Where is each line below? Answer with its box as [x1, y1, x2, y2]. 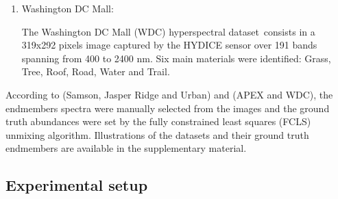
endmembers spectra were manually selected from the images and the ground [5, 101, 330, 115]
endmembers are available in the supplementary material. [5, 141, 247, 155]
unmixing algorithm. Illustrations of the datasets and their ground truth [5, 127, 309, 142]
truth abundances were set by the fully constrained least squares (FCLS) [5, 114, 311, 129]
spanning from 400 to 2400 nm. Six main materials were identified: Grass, [21, 51, 331, 65]
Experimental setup [5, 174, 148, 196]
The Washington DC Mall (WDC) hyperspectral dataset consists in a [21, 24, 315, 38]
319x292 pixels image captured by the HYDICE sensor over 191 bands [21, 38, 317, 52]
